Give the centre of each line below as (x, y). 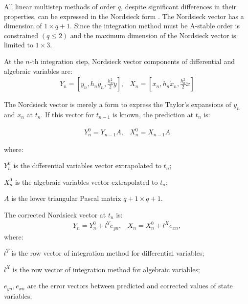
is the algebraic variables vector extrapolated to (86, 182)
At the (14, 61)
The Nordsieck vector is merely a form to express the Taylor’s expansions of (118, 104)
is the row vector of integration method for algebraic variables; (106, 269)
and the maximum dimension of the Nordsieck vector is (153, 35)
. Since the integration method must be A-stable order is (155, 26)
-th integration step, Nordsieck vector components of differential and (132, 61)
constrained (21, 35)
